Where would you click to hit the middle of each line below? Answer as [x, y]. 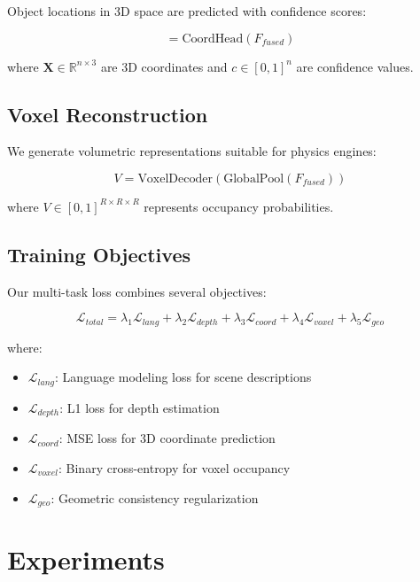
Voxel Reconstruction [108, 114]
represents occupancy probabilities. [239, 206]
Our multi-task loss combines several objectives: [137, 291]
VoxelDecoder [175, 178]
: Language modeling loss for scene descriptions [183, 377]
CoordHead [213, 39]
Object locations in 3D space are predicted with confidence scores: [187, 11]
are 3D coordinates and [164, 66]
